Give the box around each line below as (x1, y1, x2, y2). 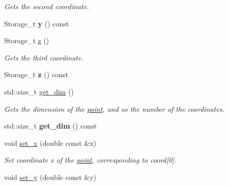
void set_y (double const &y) (4, 171, 97, 182)
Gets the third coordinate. (4, 52, 83, 63)
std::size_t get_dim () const (4, 120, 97, 131)
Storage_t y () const (4, 18, 69, 28)
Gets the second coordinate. (4, 1, 89, 11)
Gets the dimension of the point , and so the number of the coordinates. (4, 103, 224, 114)
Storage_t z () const (4, 69, 68, 80)
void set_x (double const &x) (4, 137, 97, 148)
